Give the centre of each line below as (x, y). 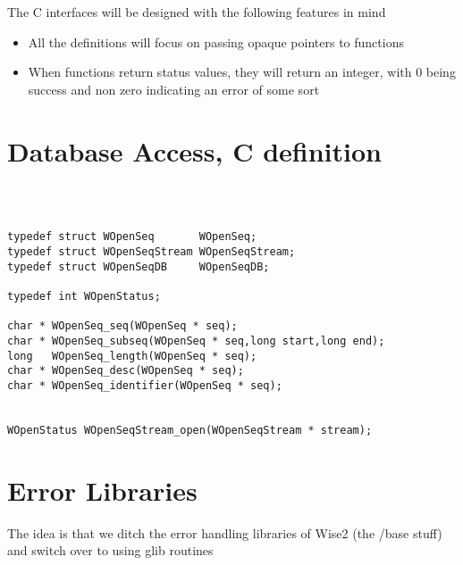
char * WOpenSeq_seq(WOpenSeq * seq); (122, 326)
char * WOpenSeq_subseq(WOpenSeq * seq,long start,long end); (196, 341)
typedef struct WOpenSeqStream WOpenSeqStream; (152, 252)
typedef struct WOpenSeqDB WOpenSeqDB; (139, 266)
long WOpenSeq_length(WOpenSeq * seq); (132, 356)
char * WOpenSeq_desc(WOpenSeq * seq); (126, 371)
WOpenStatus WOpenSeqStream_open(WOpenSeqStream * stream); (190, 430)
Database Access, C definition (194, 150)
